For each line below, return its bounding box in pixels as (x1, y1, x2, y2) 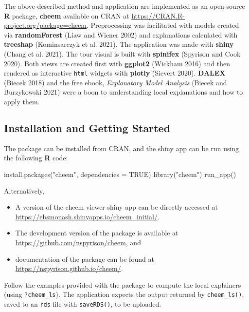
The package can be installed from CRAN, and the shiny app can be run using (4, 143, 239, 153)
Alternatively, (4, 185, 44, 195)
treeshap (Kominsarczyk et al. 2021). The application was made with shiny (4, 39, 234, 49)
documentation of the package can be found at (15, 253, 154, 264)
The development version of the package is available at (15, 228, 178, 238)
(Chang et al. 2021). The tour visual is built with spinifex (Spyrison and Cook (4, 48, 241, 58)
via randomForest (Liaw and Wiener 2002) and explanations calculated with (4, 29, 238, 39)
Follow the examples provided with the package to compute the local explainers (4, 279, 241, 290)
